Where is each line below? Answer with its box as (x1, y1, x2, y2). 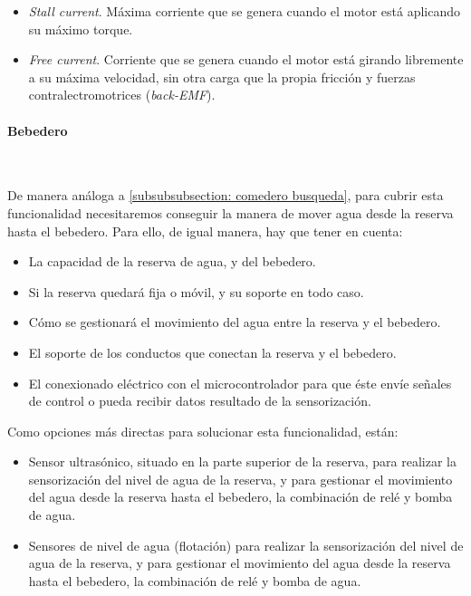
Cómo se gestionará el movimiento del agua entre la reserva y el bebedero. (28, 312, 441, 332)
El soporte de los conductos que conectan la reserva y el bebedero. (28, 342, 397, 361)
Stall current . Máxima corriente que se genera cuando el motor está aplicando (28, 2, 461, 20)
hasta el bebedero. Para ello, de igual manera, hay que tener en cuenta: (7, 221, 403, 240)
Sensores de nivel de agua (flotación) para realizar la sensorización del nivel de (28, 535, 464, 554)
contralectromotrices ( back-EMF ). (28, 85, 216, 104)
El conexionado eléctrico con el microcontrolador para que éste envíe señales (28, 373, 452, 392)
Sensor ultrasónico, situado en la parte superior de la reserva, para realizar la (28, 452, 457, 471)
